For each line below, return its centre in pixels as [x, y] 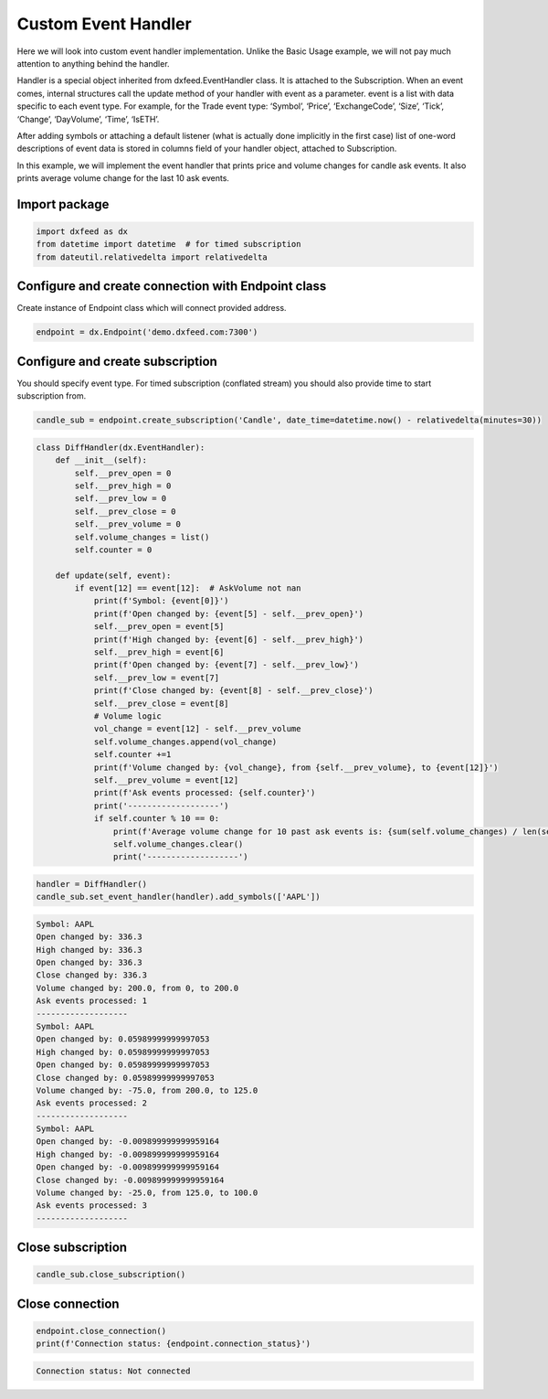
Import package [63, 204]
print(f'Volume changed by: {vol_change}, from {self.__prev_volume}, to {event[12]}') [296, 767]
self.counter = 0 [113, 550]
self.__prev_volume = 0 [128, 524]
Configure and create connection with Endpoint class [172, 287]
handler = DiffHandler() [92, 884]
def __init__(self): [101, 460]
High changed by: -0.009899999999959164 [127, 1154]
